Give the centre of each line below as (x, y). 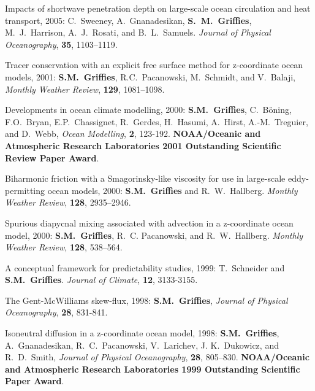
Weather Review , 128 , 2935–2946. (68, 202)
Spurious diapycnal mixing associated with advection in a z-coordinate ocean (149, 223)
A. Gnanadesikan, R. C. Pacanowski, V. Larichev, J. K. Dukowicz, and (142, 345)
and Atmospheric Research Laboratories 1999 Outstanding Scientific (153, 369)
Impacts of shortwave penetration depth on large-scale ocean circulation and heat (158, 8)
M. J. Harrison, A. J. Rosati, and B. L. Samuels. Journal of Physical (138, 32)
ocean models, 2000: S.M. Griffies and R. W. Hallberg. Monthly (173, 190)
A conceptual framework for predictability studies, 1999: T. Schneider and (145, 267)
